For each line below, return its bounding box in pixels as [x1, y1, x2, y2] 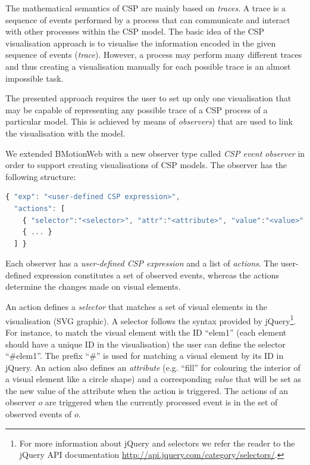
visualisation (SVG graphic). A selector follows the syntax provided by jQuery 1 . [5, 312, 296, 327]
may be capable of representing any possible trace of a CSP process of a [5, 103, 268, 116]
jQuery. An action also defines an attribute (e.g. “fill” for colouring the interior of [5, 361, 300, 373]
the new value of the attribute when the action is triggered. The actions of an [5, 384, 289, 396]
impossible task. [5, 72, 64, 84]
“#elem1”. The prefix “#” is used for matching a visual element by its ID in [5, 349, 284, 362]
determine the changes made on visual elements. [5, 280, 181, 293]
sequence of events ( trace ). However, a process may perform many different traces [5, 48, 302, 61]
